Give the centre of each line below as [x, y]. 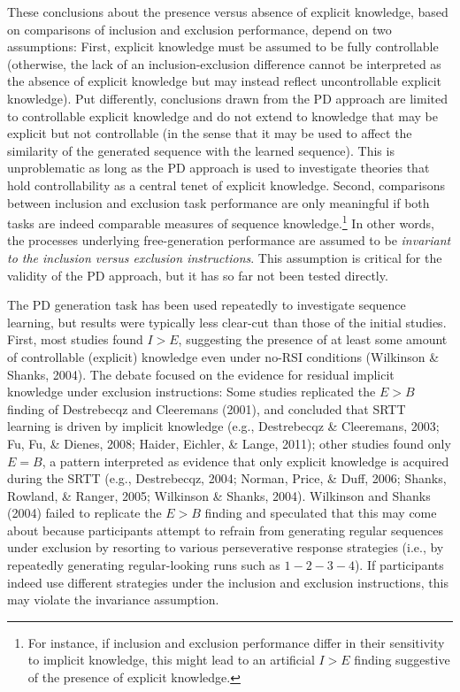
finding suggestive [402, 660]
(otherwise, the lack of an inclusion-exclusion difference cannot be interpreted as [224, 63]
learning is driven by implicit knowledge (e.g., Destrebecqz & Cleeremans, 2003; [223, 426]
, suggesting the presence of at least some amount [313, 339]
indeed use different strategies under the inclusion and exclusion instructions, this [228, 582]
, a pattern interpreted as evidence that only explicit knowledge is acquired [245, 461]
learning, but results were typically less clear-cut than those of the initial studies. [227, 322]
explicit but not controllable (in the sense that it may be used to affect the [210, 133]
